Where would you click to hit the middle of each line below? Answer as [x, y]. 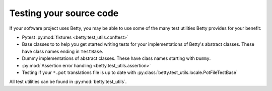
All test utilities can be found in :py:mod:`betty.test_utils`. [68, 82]
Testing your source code [64, 13]
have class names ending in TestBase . [62, 51]
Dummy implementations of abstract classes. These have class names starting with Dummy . [116, 58]
